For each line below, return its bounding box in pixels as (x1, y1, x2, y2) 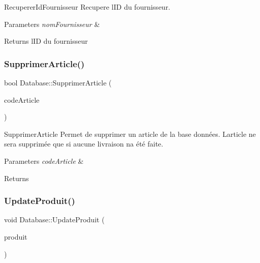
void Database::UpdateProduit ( (4, 214, 105, 225)
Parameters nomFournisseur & (4, 18, 100, 29)
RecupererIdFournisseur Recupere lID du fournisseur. (4, 2, 170, 12)
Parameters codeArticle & (4, 155, 84, 166)
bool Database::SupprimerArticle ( (4, 77, 112, 87)
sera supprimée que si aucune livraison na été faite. (4, 138, 163, 149)
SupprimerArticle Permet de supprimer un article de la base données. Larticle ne (4, 128, 256, 139)
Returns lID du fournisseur (4, 36, 88, 46)
